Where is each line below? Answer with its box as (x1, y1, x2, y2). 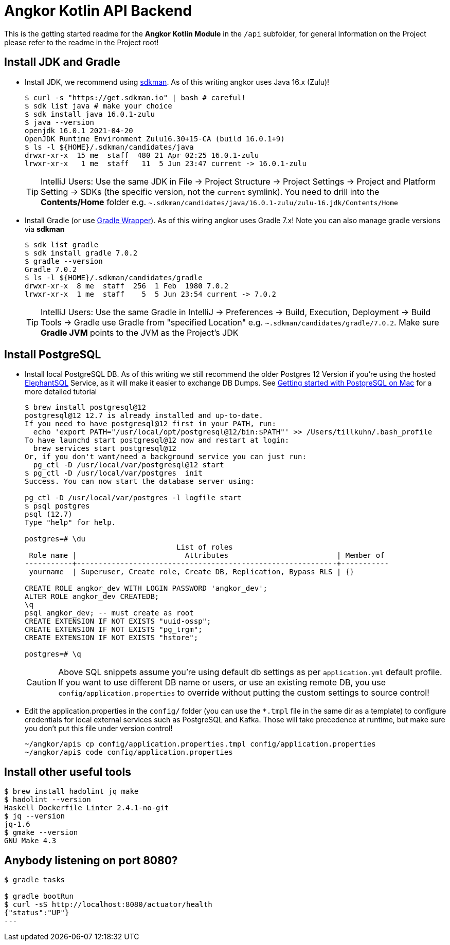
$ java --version (25, 118, 94, 126)
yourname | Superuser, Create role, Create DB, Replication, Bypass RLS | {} (29, 568, 354, 576)
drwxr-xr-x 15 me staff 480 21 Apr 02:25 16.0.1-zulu (25, 151, 259, 159)
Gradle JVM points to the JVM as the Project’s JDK (41, 327, 239, 338)
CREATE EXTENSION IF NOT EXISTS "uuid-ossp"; (25, 617, 211, 626)
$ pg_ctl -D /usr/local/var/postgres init (25, 469, 203, 478)
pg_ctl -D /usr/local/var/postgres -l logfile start (25, 494, 242, 502)
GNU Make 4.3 (4, 837, 57, 845)
